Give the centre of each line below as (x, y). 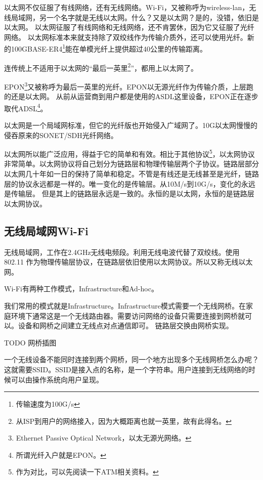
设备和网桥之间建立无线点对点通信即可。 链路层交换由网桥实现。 (125, 325)
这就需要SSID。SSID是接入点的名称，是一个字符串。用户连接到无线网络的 (126, 369)
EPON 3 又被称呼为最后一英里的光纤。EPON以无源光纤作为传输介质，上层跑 (129, 85)
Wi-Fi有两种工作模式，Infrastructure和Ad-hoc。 (81, 289)
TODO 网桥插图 (30, 342)
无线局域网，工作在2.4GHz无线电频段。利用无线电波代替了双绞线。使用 (122, 252)
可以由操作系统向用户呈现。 (57, 379)
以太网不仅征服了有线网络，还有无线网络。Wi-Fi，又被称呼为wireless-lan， (127, 7)
